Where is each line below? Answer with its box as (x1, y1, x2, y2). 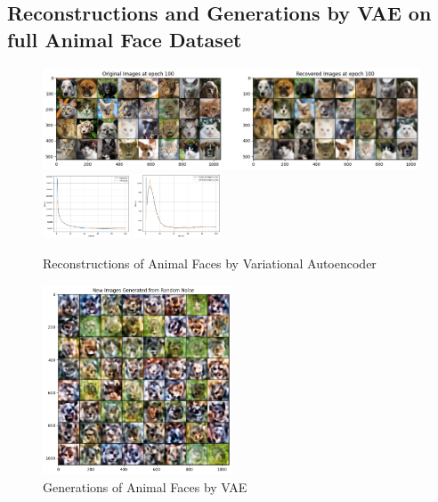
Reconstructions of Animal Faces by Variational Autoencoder (43, 253, 377, 272)
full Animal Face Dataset (7, 25, 242, 53)
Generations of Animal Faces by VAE (43, 477, 247, 496)
